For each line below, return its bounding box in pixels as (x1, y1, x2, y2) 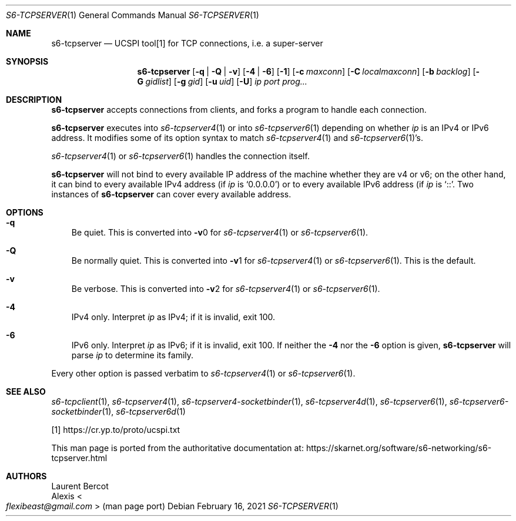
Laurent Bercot (51, 481, 109, 491)
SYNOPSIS (6, 56, 49, 66)
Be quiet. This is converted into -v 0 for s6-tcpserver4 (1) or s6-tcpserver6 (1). (71, 227, 368, 237)
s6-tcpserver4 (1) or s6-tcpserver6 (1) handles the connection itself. (51, 151, 310, 161)
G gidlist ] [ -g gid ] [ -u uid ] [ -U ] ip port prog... (137, 76, 307, 86)
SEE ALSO (6, 386, 46, 396)
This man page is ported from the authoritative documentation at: (51, 443, 304, 453)
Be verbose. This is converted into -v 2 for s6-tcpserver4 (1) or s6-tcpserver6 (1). (71, 284, 380, 294)
